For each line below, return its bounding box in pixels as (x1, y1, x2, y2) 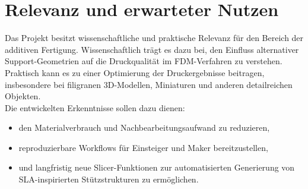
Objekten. (5, 90, 41, 102)
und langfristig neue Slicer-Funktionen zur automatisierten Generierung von (18, 161, 295, 174)
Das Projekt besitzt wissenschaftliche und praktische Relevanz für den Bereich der (5, 31, 304, 44)
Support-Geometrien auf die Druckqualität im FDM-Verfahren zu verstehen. (5, 55, 282, 67)
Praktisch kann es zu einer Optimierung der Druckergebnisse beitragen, (5, 66, 265, 78)
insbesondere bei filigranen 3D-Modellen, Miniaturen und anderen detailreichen (5, 78, 293, 90)
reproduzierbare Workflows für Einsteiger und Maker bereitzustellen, (18, 141, 268, 153)
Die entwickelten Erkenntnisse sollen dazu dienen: (5, 101, 185, 114)
